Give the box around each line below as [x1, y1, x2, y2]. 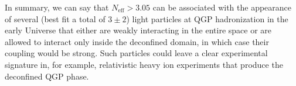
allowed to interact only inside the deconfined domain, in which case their [5, 35, 269, 47]
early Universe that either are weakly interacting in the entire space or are [5, 24, 272, 36]
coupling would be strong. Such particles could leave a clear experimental [5, 47, 268, 59]
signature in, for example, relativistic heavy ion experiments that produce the [5, 58, 283, 70]
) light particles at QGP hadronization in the [126, 12, 288, 25]
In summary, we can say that [5, 1, 109, 13]
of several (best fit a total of [5, 12, 106, 25]
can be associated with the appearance [152, 1, 292, 13]
